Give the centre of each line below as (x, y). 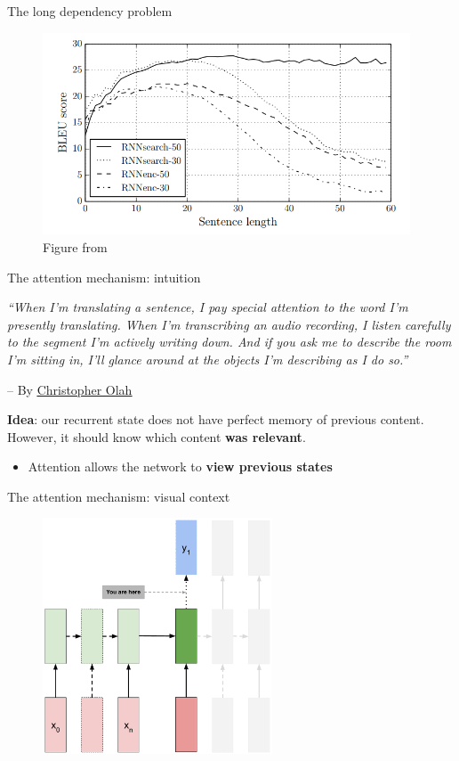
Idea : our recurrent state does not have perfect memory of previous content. (216, 419)
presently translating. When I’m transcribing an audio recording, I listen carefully (229, 324)
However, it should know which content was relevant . (157, 436)
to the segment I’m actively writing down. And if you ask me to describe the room (229, 342)
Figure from (75, 246)
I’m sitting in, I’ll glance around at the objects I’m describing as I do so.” (208, 359)
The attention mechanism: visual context (119, 496)
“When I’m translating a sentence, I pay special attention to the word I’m (208, 307)
